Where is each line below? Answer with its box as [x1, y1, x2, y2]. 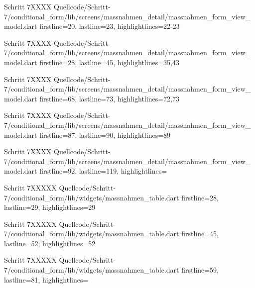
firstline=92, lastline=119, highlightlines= [39, 166, 167, 176]
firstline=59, [181, 265, 219, 275]
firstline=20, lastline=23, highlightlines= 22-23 [39, 21, 180, 31]
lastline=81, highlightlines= [4, 274, 89, 285]
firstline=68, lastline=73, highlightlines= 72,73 [39, 93, 179, 103]
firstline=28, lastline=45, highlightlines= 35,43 [39, 57, 179, 67]
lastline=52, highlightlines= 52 [4, 238, 96, 248]
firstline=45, [181, 228, 219, 239]
